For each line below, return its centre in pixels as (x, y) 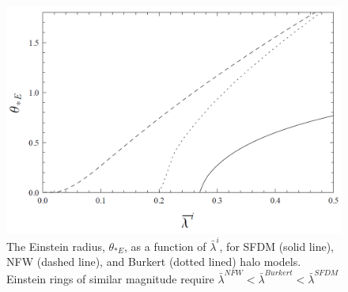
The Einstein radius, (56, 246)
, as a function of (165, 246)
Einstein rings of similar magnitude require (110, 278)
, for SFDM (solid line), (276, 246)
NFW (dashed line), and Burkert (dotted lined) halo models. (154, 262)
